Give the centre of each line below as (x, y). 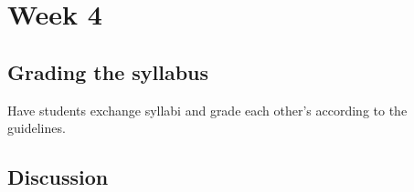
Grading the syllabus (108, 71)
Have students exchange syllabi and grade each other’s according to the (207, 110)
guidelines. (37, 128)
